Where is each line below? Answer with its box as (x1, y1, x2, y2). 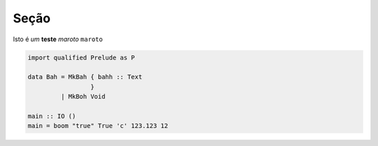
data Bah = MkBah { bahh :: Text (27, 73, 143, 81)
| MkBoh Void (60, 93, 106, 101)
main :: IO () (27, 112, 76, 120)
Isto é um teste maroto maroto (13, 35, 103, 43)
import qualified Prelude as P (27, 53, 136, 61)
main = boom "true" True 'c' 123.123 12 (27, 122, 168, 130)
